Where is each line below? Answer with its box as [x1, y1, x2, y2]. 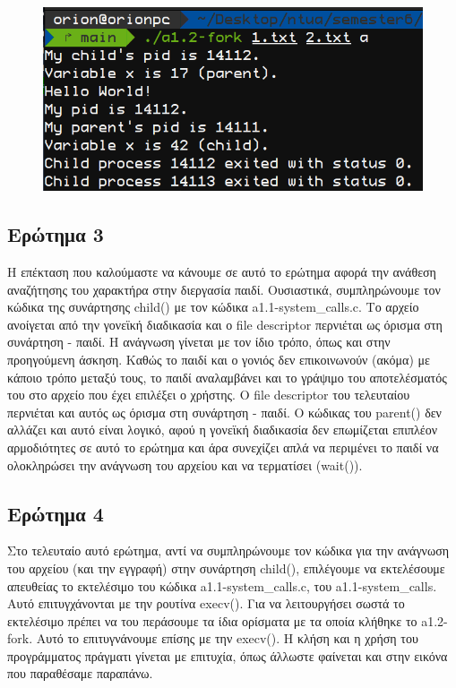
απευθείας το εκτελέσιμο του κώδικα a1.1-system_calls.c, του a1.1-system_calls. [7, 576, 437, 595]
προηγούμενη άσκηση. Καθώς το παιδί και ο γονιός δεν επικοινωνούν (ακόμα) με [7, 349, 430, 368]
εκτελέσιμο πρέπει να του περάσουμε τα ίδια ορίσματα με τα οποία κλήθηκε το [7, 611, 417, 630]
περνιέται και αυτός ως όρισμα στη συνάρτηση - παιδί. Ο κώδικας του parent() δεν [7, 402, 442, 421]
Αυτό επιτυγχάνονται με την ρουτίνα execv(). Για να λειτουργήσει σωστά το [7, 594, 405, 613]
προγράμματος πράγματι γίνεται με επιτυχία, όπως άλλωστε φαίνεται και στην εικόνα [7, 646, 448, 665]
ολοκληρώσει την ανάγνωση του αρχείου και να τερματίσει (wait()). [7, 455, 363, 474]
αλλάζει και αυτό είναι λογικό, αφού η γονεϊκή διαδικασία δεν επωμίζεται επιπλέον [7, 420, 437, 439]
